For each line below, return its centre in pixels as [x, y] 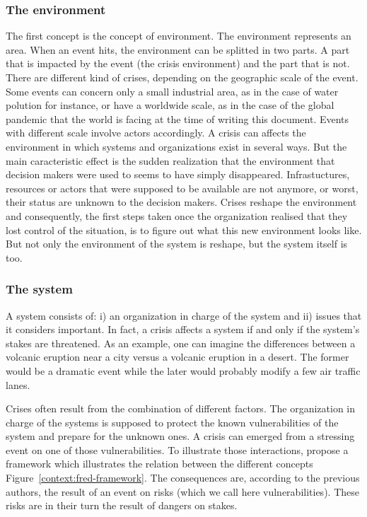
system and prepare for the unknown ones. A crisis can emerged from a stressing [180, 436]
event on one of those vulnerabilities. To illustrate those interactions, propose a [177, 449]
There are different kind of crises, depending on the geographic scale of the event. [182, 77]
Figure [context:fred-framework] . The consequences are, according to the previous [183, 478]
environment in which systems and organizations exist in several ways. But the [176, 146]
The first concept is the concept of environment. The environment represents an [179, 36]
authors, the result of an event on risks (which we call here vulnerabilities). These [182, 491]
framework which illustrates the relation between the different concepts [159, 464]
